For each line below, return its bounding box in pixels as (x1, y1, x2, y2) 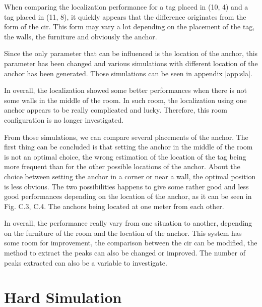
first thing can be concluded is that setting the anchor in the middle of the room (4, 141, 253, 152)
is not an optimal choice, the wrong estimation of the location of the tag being (4, 151, 246, 162)
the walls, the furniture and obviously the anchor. (4, 31, 157, 41)
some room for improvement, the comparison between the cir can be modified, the (4, 237, 257, 248)
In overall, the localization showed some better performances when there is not (4, 85, 247, 95)
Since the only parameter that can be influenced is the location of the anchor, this (4, 48, 258, 59)
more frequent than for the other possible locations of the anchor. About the (4, 161, 240, 172)
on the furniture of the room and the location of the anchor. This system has (4, 227, 242, 238)
